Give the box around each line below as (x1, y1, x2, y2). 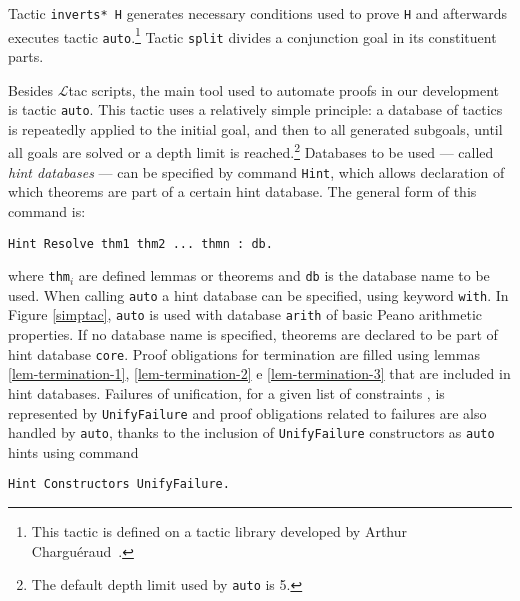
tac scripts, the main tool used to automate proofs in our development (68, 79, 500, 100)
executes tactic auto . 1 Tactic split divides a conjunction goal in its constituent (8, 23, 497, 47)
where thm (8, 265, 70, 286)
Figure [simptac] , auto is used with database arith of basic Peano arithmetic (8, 304, 483, 325)
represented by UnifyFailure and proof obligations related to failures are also (8, 402, 487, 423)
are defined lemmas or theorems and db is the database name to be (78, 265, 490, 286)
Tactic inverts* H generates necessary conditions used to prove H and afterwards (8, 3, 508, 23)
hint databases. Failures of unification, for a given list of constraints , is (8, 382, 445, 403)
